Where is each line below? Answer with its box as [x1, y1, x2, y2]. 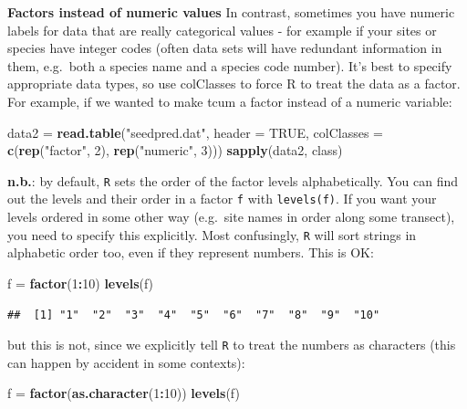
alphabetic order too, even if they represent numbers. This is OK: [7, 243, 374, 262]
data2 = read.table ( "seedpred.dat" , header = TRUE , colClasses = [7, 122, 384, 142]
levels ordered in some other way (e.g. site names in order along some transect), [7, 207, 455, 226]
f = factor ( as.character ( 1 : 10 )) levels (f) [7, 383, 240, 403]
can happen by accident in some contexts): [7, 352, 245, 372]
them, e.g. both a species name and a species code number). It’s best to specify [7, 56, 452, 75]
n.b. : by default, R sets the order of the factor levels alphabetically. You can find [7, 171, 459, 190]
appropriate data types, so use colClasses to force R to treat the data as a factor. [7, 74, 461, 93]
